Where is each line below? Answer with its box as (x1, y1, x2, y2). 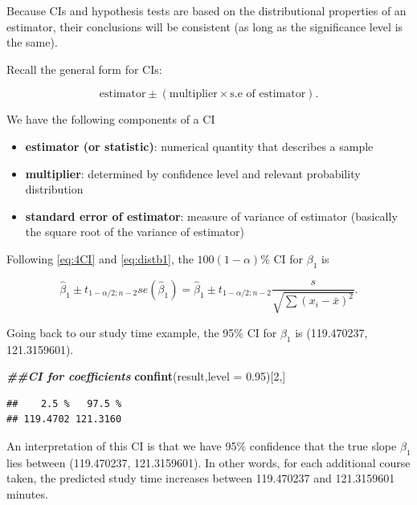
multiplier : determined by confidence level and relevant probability (25, 165, 361, 181)
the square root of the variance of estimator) (25, 223, 244, 240)
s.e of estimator (230, 88, 306, 100)
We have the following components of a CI (6, 111, 215, 128)
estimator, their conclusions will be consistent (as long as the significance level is (6, 18, 403, 35)
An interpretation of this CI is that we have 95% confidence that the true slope (6, 437, 397, 454)
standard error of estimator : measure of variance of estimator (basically (25, 207, 398, 224)
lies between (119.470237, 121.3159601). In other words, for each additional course (6, 454, 411, 470)
